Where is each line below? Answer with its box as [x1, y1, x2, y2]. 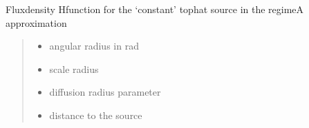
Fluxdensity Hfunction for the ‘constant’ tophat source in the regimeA [6, 2, 304, 16]
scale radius [49, 61, 99, 76]
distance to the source [49, 107, 142, 122]
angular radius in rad [49, 39, 139, 53]
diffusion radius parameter [49, 85, 161, 99]
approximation [6, 15, 67, 30]
